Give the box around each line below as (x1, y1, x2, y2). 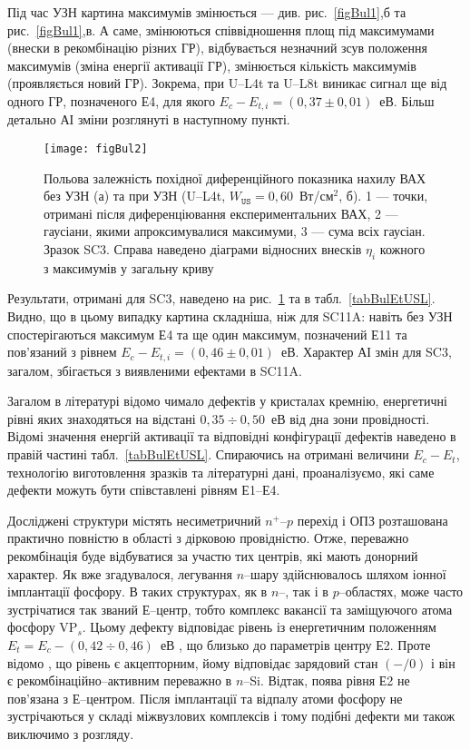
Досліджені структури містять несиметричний (7, 510, 261, 529)
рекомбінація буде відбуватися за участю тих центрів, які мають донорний (7, 547, 418, 566)
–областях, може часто (338, 582, 464, 601)
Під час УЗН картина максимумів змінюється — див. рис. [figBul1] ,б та (7, 3, 406, 21)
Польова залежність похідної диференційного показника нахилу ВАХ (44, 168, 426, 187)
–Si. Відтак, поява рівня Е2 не (243, 671, 410, 690)
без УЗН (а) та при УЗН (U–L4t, (44, 186, 226, 205)
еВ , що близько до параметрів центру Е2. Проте (160, 635, 431, 654)
